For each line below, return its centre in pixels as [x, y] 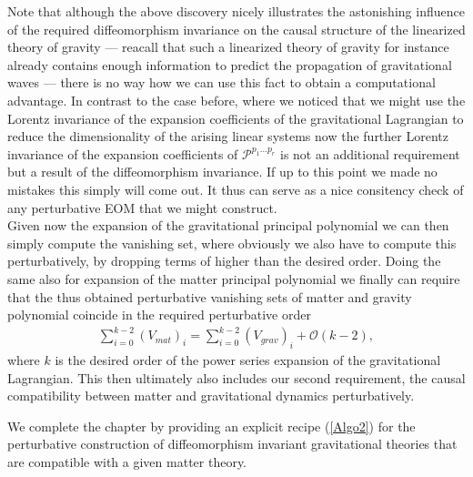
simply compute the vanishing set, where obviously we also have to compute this [232, 243]
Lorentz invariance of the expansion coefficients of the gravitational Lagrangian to [236, 118]
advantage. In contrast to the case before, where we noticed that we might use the [236, 100]
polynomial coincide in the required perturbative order [159, 315]
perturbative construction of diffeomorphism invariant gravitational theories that [232, 444]
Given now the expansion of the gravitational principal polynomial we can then [228, 225]
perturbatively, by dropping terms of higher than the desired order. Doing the [224, 261]
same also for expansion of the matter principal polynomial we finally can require [234, 278]
